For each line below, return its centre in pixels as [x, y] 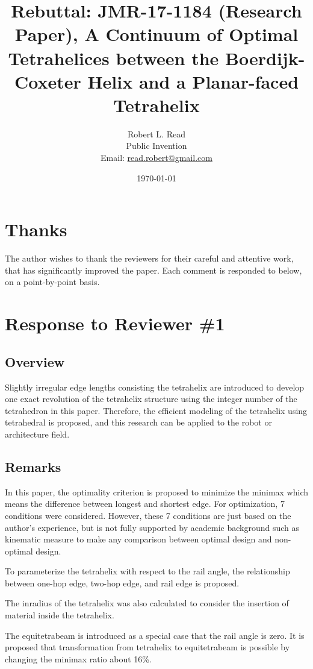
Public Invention [156, 146]
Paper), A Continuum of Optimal [156, 34]
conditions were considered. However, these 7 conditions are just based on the [148, 515]
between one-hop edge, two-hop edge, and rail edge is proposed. [122, 583]
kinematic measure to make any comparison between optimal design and [138, 539]
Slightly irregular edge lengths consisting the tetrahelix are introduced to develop [155, 387]
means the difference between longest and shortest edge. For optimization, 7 [145, 504]
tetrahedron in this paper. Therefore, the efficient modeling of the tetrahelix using [156, 410]
